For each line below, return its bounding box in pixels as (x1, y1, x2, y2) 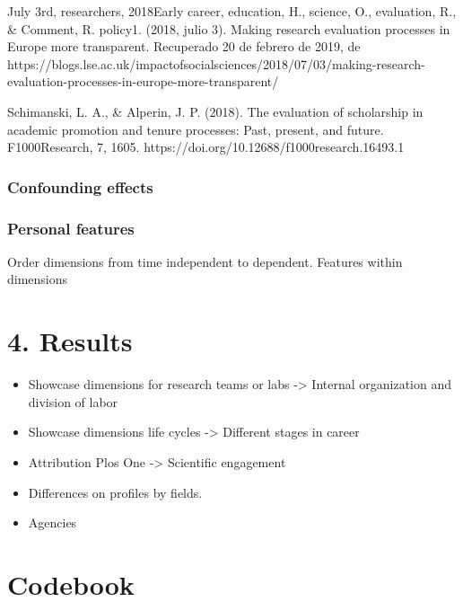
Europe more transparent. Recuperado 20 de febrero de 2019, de (7, 37, 361, 56)
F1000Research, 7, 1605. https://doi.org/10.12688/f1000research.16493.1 (7, 137, 405, 156)
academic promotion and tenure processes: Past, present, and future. (7, 120, 384, 138)
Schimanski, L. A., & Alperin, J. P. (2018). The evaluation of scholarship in (7, 102, 424, 120)
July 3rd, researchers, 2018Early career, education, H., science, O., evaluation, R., (7, 2, 457, 20)
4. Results (7, 323, 133, 359)
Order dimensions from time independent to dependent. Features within (7, 252, 403, 270)
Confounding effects (7, 175, 153, 198)
